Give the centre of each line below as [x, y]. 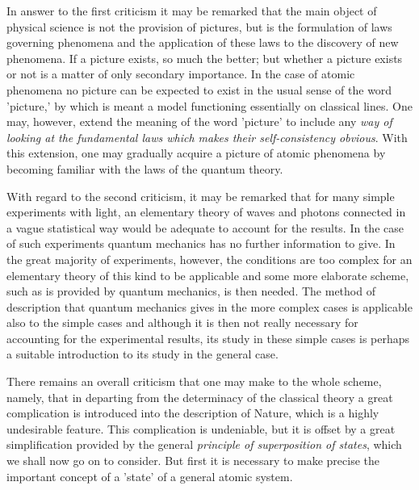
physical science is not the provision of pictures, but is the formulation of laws [199, 26]
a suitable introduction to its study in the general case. [142, 354]
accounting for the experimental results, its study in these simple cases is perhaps [208, 338]
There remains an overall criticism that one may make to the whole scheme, [194, 381]
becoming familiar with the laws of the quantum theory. [145, 168]
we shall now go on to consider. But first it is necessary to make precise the [193, 461]
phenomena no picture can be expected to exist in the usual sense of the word [199, 89]
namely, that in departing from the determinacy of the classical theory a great [200, 397]
